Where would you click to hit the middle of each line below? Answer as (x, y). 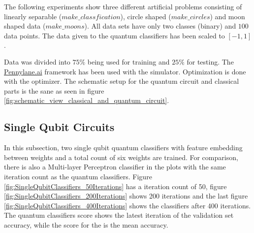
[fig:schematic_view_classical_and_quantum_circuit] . (87, 100)
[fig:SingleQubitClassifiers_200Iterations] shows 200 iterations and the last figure (126, 196)
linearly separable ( (33, 16)
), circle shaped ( (146, 16)
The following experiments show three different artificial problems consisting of (123, 6)
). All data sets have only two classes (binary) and (160, 26)
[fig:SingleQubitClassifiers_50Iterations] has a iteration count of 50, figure (115, 186)
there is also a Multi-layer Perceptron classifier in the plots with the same (115, 167)
